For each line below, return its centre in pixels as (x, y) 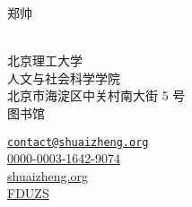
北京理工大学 (45, 60)
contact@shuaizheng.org (78, 142)
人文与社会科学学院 (64, 78)
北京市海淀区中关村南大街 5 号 (96, 95)
